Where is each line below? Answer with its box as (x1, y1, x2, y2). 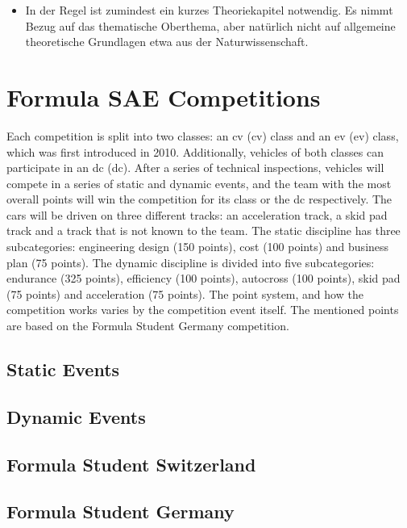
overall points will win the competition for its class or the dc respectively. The (6, 191, 392, 207)
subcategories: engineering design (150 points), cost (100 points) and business (6, 238, 389, 255)
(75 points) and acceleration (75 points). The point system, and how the (6, 285, 363, 302)
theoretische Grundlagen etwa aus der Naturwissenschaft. (25, 33, 309, 50)
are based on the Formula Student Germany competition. (6, 317, 289, 334)
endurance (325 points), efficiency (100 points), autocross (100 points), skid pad (6, 270, 401, 287)
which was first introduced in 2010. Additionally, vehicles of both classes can (6, 143, 384, 160)
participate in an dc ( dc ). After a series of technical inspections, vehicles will (6, 159, 384, 176)
